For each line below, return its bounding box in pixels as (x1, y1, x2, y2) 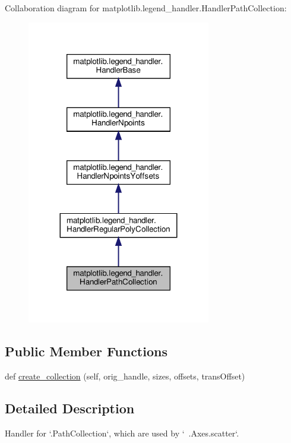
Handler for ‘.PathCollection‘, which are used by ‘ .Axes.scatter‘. (5, 426, 239, 439)
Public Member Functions (5, 342, 167, 360)
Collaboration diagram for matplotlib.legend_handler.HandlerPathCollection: (5, 2, 287, 14)
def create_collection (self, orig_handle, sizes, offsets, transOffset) (5, 369, 245, 382)
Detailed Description (5, 398, 135, 417)
